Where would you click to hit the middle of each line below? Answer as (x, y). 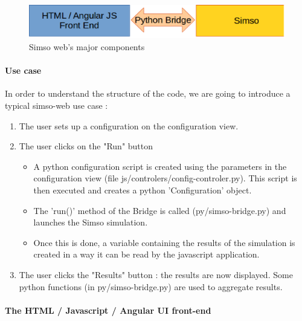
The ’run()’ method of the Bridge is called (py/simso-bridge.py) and (160, 210)
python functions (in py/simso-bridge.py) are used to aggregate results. (151, 286)
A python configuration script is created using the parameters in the (160, 166)
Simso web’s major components (87, 47)
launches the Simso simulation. (91, 222)
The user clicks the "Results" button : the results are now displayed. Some (156, 274)
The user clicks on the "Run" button (86, 146)
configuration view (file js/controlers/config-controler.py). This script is (165, 178)
